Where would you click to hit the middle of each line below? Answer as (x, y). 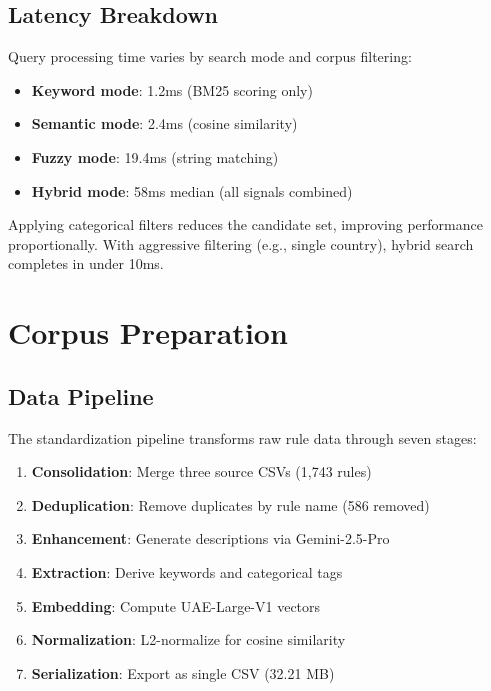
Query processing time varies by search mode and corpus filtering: (210, 56)
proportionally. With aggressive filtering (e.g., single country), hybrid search (241, 243)
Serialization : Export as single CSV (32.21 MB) (183, 672)
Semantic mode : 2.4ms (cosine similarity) (164, 123)
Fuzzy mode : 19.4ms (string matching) (155, 156)
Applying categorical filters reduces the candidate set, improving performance (245, 224)
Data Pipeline (81, 395)
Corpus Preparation (148, 332)
